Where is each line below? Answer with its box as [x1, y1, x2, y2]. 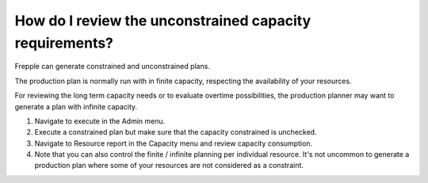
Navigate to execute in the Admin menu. [34, 116, 166, 126]
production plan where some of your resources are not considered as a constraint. [34, 161, 304, 170]
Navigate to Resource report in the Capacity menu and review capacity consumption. [34, 139, 313, 148]
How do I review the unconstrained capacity [14, 12, 311, 29]
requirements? [14, 34, 114, 51]
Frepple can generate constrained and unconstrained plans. [14, 62, 210, 71]
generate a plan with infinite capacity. [14, 101, 138, 111]
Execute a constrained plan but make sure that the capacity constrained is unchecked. [34, 128, 317, 137]
